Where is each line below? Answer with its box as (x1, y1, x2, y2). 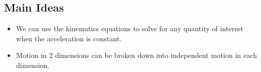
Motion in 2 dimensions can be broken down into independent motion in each (16, 50, 257, 60)
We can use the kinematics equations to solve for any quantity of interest (16, 23, 244, 34)
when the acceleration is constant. (16, 33, 122, 43)
